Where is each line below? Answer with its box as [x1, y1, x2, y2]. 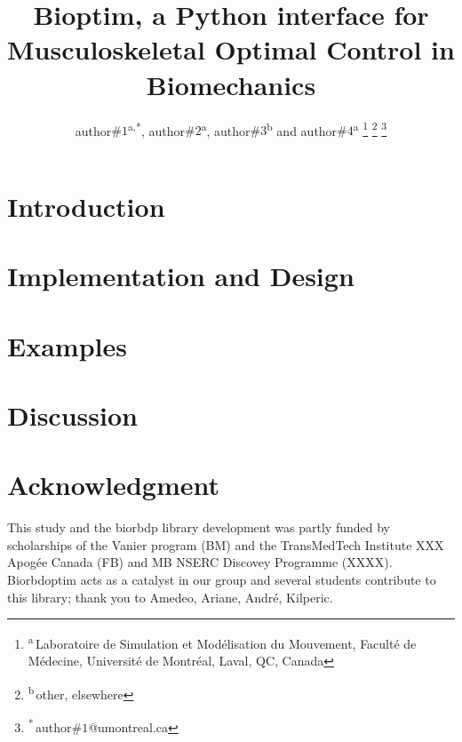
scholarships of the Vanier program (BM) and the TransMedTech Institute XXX [7, 535, 444, 554]
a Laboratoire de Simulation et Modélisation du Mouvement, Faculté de [28, 632, 417, 652]
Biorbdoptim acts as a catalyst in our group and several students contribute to [7, 570, 436, 588]
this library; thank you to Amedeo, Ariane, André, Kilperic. [7, 587, 333, 606]
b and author [267, 118, 338, 140]
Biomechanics [146, 66, 316, 102]
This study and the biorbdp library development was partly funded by [7, 518, 390, 537]
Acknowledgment [7, 467, 219, 503]
